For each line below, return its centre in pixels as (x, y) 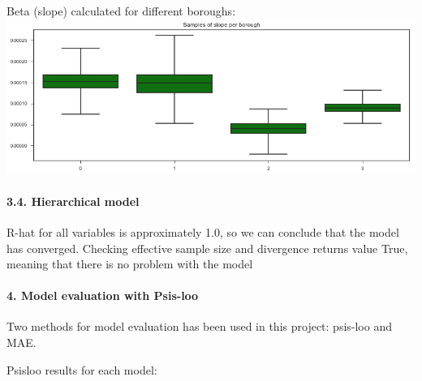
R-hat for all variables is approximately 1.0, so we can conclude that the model (203, 231)
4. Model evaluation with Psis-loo (103, 295)
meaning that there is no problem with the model (130, 264)
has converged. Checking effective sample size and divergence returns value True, (207, 248)
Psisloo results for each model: (82, 369)
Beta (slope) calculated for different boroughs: (121, 11)
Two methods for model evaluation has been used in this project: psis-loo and (199, 326)
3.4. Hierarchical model (73, 201)
